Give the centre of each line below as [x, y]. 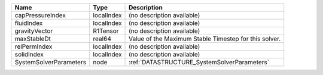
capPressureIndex [40, 15]
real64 [102, 39]
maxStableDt [33, 39]
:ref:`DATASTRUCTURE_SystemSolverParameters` [199, 62]
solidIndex [29, 54]
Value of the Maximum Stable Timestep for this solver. [205, 39]
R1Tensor [106, 31]
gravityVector [34, 31]
